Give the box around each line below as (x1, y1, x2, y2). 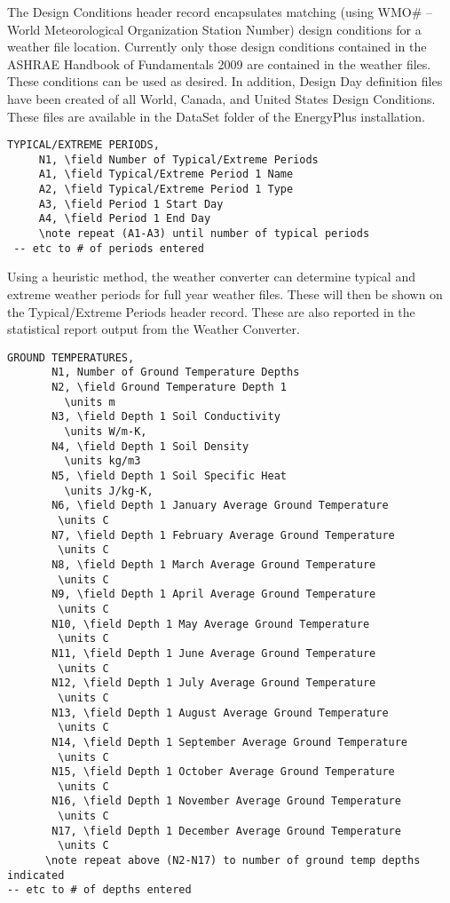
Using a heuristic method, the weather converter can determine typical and (7, 267, 415, 286)
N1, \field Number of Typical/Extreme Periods (38, 153, 319, 166)
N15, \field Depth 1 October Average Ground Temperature (51, 765, 395, 779)
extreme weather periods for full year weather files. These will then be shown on (7, 285, 443, 303)
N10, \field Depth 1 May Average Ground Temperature (51, 617, 370, 630)
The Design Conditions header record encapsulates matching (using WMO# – (7, 3, 433, 20)
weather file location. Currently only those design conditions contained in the (7, 37, 427, 56)
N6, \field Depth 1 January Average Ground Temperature (51, 499, 389, 512)
